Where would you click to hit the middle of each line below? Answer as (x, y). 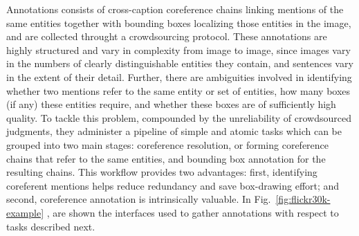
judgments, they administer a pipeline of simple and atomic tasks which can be (174, 131)
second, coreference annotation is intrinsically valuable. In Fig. (139, 199)
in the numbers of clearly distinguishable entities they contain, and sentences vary (180, 63)
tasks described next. (51, 226)
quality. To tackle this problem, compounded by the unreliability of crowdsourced (179, 117)
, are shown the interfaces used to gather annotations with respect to (193, 212)
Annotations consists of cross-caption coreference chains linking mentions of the (175, 9)
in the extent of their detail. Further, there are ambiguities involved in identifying (179, 76)
